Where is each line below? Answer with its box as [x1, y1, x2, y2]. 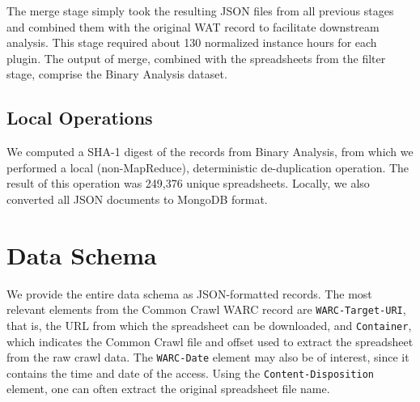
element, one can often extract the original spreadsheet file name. [6, 380, 330, 397]
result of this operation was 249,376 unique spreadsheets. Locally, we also [6, 175, 370, 192]
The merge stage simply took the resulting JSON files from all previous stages [6, 2, 394, 19]
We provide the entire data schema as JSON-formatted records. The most [6, 285, 372, 302]
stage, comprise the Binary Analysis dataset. [6, 66, 227, 83]
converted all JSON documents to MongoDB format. [6, 190, 268, 207]
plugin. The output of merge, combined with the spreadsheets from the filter [6, 49, 386, 66]
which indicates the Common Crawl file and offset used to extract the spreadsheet [6, 332, 414, 349]
